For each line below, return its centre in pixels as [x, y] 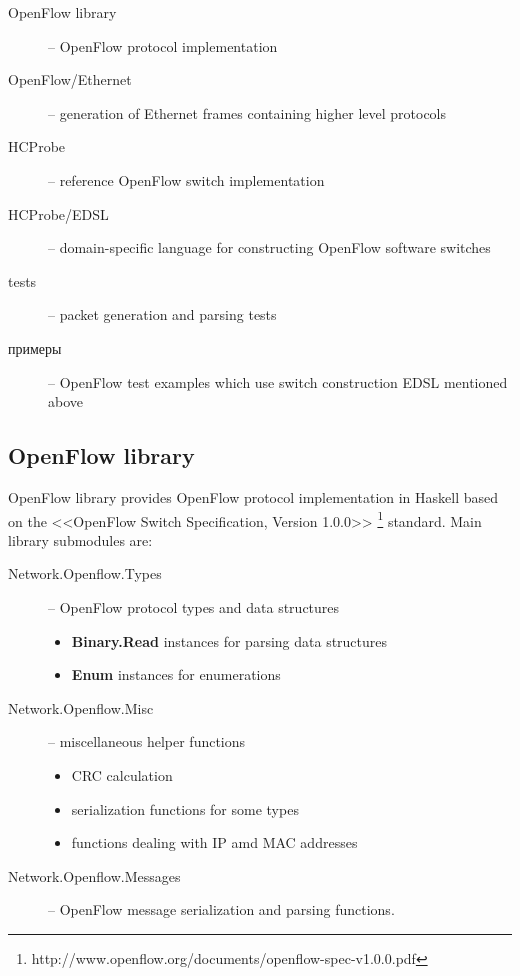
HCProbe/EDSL [58, 213]
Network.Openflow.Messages [94, 875]
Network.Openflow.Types [85, 573]
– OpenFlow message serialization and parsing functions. [221, 909]
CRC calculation [122, 774]
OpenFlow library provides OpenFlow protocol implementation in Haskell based [253, 496]
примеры [35, 347]
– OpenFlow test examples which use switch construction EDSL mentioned [278, 381]
